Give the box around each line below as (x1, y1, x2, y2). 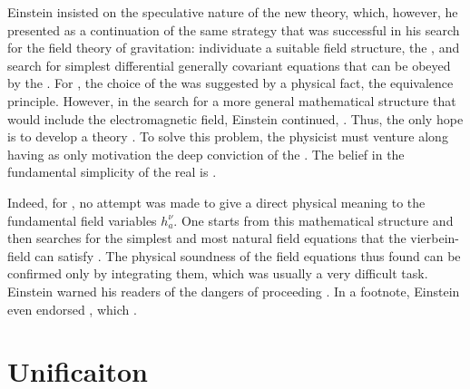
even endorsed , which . (7, 299, 137, 318)
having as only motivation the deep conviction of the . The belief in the (7, 144, 405, 163)
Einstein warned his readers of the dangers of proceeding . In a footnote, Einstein (7, 281, 460, 300)
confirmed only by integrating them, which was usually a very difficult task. (7, 264, 428, 283)
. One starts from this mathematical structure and (173, 210, 454, 229)
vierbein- (410, 229, 460, 248)
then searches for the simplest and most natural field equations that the (7, 229, 406, 248)
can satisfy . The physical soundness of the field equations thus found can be (34, 246, 461, 265)
